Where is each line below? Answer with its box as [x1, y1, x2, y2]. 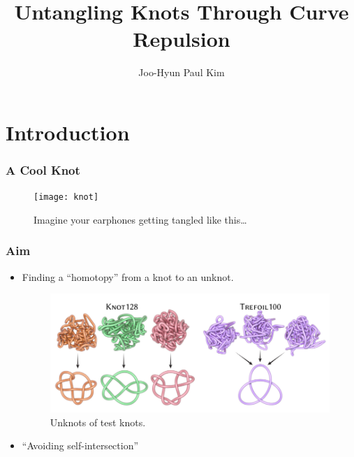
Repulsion [133, 24, 230, 53]
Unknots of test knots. [50, 414, 146, 429]
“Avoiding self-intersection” [22, 438, 139, 453]
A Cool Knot [6, 161, 80, 179]
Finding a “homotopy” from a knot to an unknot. [22, 269, 234, 284]
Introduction [6, 117, 130, 146]
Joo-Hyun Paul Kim [138, 65, 225, 80]
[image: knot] [34, 192, 99, 203]
